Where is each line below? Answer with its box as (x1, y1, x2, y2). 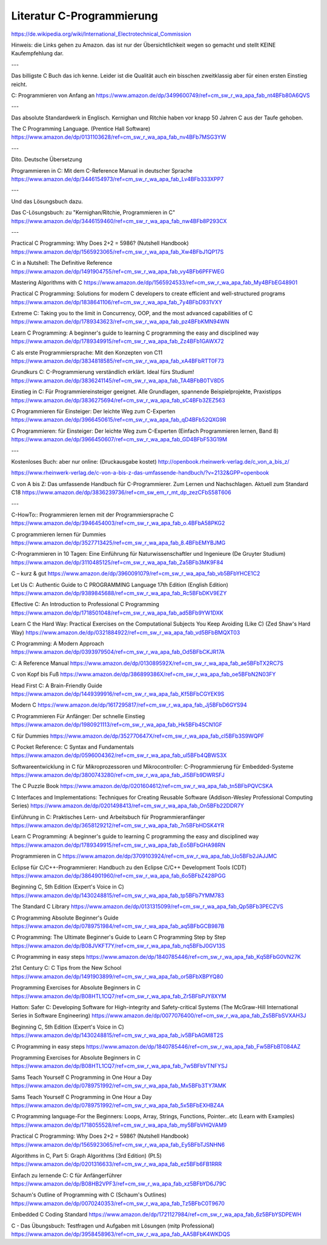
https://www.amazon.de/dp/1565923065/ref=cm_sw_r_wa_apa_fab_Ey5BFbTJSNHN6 (11, 1141, 225, 1148)
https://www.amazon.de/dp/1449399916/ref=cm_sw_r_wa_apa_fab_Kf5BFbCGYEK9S (11, 690, 225, 697)
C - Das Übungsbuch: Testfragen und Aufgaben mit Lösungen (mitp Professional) (11, 1222, 215, 1229)
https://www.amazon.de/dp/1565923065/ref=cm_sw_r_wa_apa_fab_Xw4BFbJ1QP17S (11, 248, 224, 255)
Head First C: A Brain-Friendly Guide (11, 682, 102, 689)
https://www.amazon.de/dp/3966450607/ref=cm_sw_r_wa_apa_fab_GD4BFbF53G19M (11, 436, 227, 443)
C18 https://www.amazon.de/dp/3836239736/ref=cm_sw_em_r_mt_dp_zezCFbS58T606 (11, 489, 231, 496)
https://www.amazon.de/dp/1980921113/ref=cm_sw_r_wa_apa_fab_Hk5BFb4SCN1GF (11, 721, 222, 729)
